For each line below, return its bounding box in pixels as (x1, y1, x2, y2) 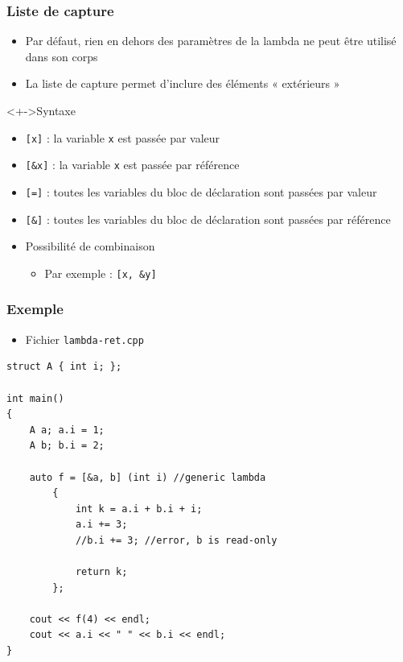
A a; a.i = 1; (29, 424, 105, 436)
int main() (6, 392, 64, 404)
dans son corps (25, 48, 98, 64)
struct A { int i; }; (6, 361, 122, 373)
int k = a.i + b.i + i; (75, 503, 203, 515)
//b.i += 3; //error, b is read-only (75, 534, 278, 546)
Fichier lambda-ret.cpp (25, 330, 144, 347)
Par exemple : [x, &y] (44, 264, 157, 281)
